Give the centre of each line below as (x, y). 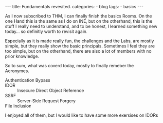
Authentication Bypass (28, 80)
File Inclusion (18, 106)
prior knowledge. (22, 56)
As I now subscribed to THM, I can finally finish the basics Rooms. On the (79, 16)
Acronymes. (17, 71)
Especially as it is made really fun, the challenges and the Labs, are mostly (80, 41)
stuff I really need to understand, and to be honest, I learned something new (81, 26)
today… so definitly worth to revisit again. (46, 31)
